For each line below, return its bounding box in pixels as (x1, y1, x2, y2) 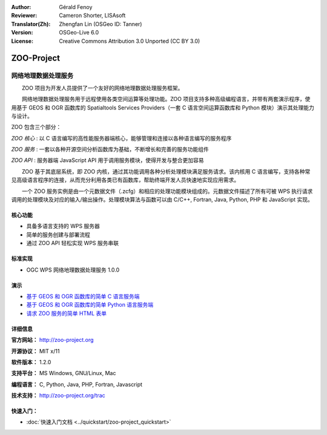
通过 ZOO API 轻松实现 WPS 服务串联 (26, 240, 119, 247)
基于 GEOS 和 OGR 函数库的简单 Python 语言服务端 (26, 301, 154, 309)
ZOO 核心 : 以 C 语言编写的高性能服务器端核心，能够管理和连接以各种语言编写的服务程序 (11, 134, 232, 142)
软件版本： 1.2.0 (11, 358, 51, 365)
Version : (11, 29, 33, 36)
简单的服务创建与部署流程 (26, 231, 90, 238)
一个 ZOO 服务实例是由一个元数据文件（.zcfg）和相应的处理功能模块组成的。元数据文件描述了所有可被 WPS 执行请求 (21, 188, 313, 195)
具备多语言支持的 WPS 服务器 (26, 223, 100, 230)
